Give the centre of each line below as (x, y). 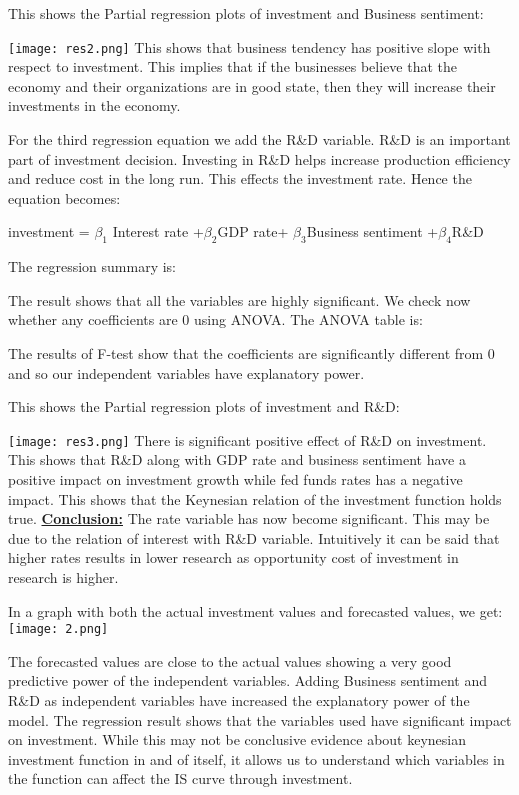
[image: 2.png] (58, 629)
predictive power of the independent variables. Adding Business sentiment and (248, 680)
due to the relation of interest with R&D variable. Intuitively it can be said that (254, 537)
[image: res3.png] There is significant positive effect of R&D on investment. (247, 439)
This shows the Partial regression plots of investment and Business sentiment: (246, 13)
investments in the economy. (94, 105)
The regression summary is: (92, 266)
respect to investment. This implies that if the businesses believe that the (232, 66)
